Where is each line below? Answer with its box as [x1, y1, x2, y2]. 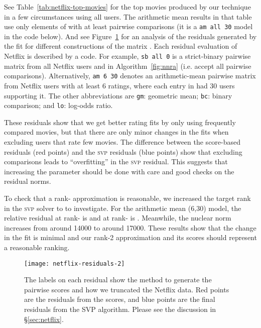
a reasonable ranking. [4, 242, 70, 252]
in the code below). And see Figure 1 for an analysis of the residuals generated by [4, 31, 257, 41]
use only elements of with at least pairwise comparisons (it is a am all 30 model [4, 21, 253, 32]
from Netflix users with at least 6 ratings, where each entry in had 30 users [4, 80, 235, 90]
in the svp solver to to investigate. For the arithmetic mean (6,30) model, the [4, 202, 241, 213]
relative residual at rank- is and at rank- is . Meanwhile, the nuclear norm [4, 212, 231, 223]
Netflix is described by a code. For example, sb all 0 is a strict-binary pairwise [4, 51, 251, 61]
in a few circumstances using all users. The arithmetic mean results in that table [4, 11, 252, 22]
